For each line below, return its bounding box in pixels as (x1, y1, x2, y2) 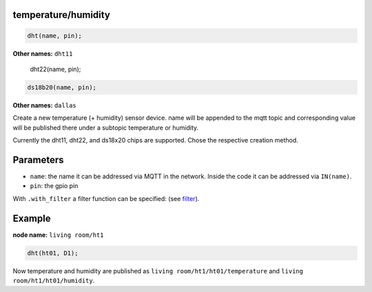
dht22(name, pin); (30, 65, 81, 73)
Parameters (12, 154, 64, 165)
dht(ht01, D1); (27, 249, 79, 257)
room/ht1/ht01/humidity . (12, 276, 95, 285)
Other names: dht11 (12, 49, 73, 58)
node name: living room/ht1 (12, 231, 104, 239)
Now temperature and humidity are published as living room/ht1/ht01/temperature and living (12, 267, 303, 275)
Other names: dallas (12, 101, 77, 109)
